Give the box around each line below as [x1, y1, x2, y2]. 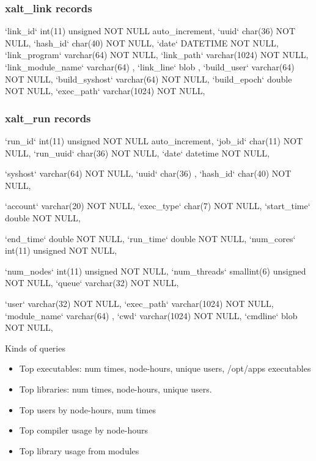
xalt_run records [5, 110, 91, 125]
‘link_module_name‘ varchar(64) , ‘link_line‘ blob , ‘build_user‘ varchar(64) [5, 61, 295, 73]
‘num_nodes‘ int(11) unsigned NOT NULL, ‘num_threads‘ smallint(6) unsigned [5, 264, 306, 277]
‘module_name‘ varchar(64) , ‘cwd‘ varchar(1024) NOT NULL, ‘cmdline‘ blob [5, 309, 298, 322]
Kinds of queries [5, 341, 65, 354]
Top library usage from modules [19, 444, 139, 457]
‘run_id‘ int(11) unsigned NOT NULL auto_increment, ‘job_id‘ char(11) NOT [5, 135, 303, 147]
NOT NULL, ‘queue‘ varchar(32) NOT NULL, [5, 276, 179, 289]
